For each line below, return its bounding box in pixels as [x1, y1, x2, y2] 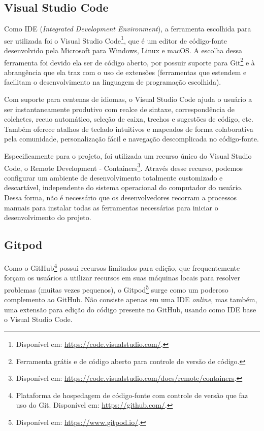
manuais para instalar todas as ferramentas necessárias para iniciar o [4, 202, 218, 212]
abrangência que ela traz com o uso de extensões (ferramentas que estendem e [4, 66, 247, 77]
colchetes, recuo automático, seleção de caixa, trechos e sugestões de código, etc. [4, 114, 253, 124]
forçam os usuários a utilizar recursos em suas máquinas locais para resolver [4, 272, 240, 283]
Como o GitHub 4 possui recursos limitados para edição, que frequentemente [4, 261, 240, 273]
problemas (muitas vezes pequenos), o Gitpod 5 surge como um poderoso [4, 282, 228, 295]
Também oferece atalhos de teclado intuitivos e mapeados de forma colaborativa [4, 123, 253, 134]
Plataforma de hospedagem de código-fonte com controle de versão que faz [16, 389, 248, 400]
